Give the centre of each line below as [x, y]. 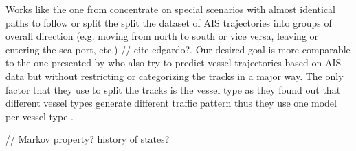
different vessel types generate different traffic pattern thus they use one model [171, 103]
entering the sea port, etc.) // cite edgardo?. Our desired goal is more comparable [178, 49]
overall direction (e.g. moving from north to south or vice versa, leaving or [162, 36]
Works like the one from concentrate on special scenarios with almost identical [171, 9]
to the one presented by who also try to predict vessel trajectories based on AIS [174, 63]
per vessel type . [40, 116]
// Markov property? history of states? [88, 139]
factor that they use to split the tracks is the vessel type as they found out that [173, 89]
